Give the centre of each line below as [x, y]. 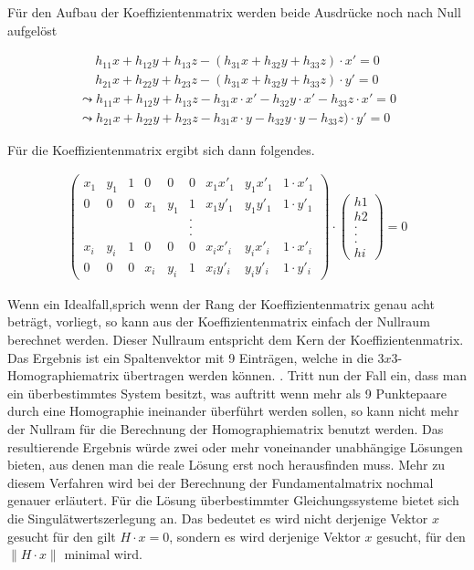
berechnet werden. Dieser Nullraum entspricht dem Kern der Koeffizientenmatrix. [236, 340]
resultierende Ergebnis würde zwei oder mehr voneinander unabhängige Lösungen [235, 446]
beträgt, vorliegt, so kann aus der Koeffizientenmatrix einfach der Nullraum [219, 321]
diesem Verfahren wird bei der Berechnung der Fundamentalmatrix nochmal [221, 482]
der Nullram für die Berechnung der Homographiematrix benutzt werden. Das [226, 429]
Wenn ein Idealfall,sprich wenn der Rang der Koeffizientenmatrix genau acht [221, 303]
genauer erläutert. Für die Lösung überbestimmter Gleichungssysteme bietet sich [233, 500]
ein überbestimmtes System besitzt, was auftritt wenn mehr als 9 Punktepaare [227, 393]
